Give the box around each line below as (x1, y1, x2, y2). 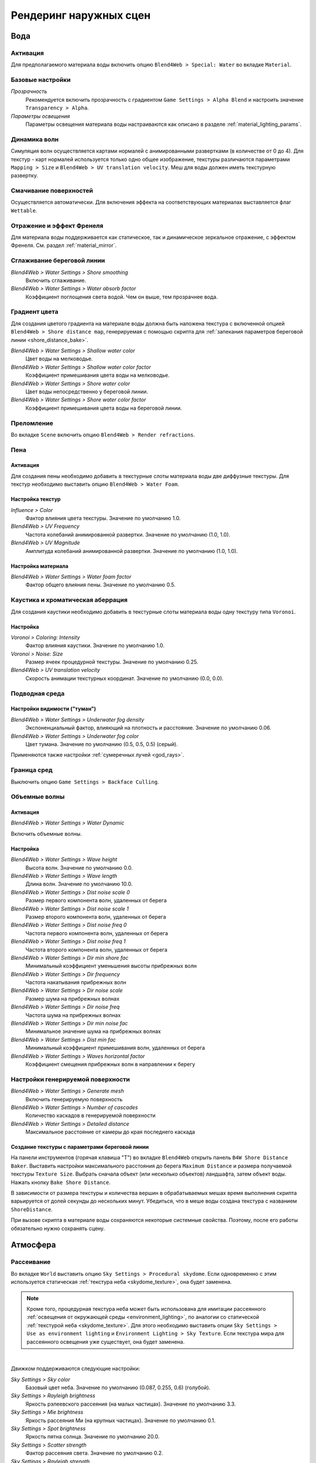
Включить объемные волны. (11, 830, 82, 837)
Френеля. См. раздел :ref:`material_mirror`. (11, 242, 117, 249)
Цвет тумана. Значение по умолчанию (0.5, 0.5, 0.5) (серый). (25, 740, 178, 747)
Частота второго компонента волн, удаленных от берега (25, 946, 168, 953)
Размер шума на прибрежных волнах (25, 995, 120, 1002)
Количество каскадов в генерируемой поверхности (25, 1112, 156, 1119)
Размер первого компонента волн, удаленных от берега (25, 897, 167, 904)
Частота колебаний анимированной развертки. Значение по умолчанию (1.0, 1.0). (25, 531, 231, 538)
